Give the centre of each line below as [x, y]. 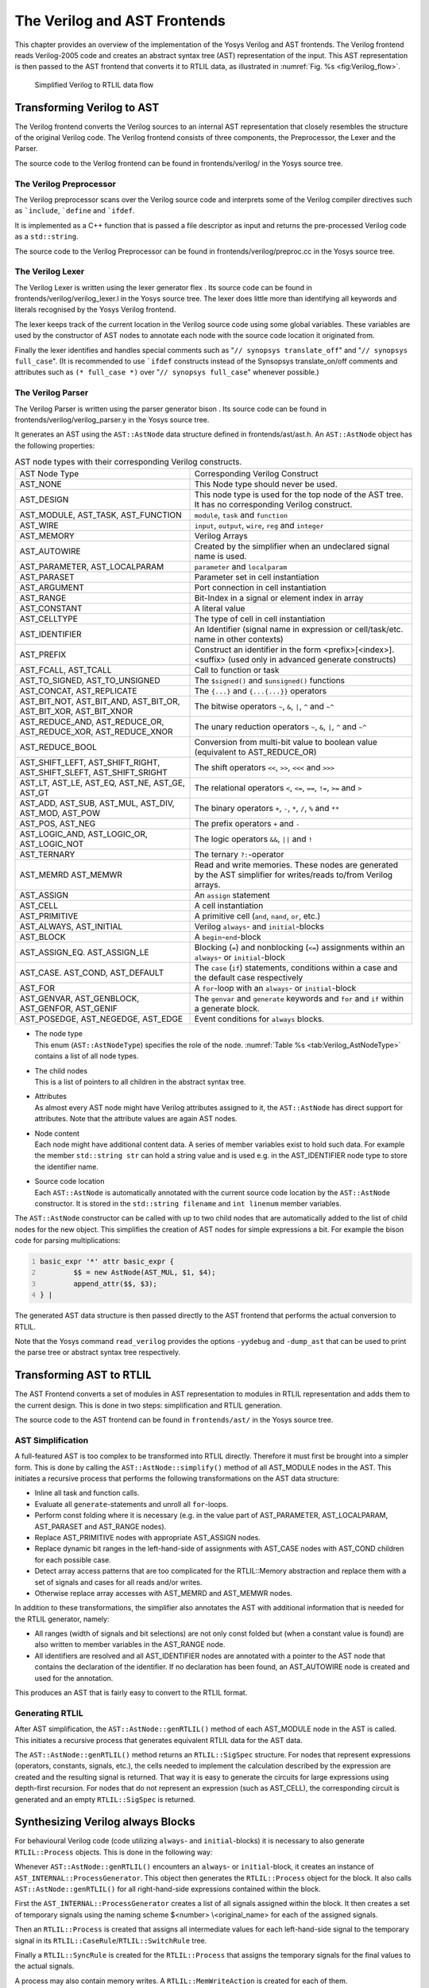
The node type [59, 1034]
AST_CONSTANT [51, 608]
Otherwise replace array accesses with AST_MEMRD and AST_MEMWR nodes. [164, 1593]
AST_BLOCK [43, 937]
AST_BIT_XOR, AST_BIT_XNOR [76, 712]
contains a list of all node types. [87, 1056]
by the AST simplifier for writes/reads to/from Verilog [294, 875]
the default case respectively [249, 978]
